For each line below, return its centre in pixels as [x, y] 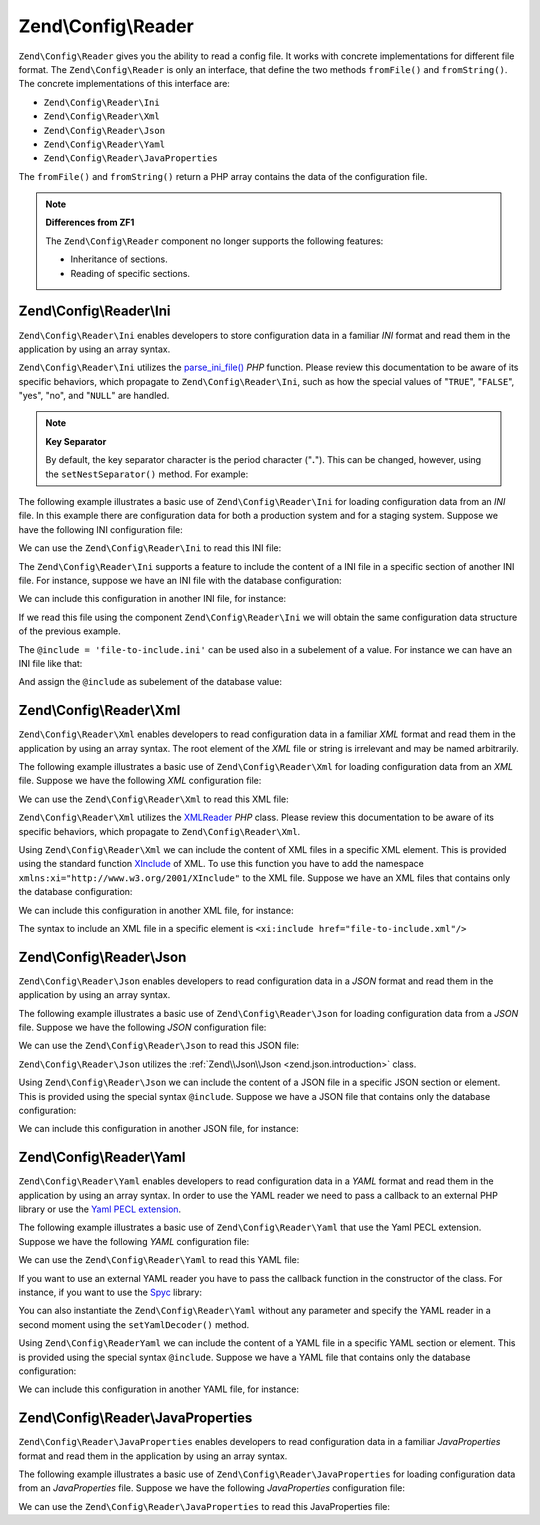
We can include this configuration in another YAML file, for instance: [159, 1389]
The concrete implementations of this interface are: [124, 84]
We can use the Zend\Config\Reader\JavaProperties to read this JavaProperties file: [204, 1506]
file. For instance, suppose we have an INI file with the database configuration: [180, 580]
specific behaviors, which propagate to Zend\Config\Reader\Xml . [159, 831]
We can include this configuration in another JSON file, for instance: [158, 1129]
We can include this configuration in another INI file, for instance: [152, 599]
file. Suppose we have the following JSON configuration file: [142, 1027]
